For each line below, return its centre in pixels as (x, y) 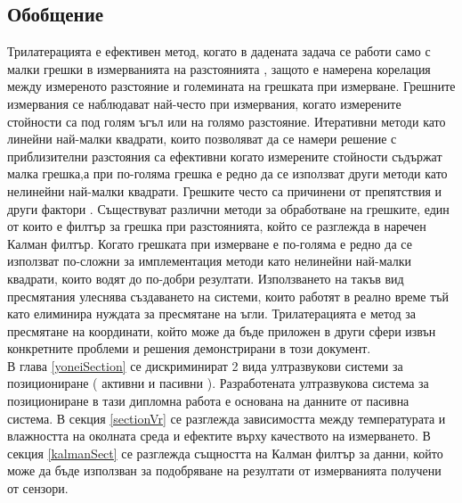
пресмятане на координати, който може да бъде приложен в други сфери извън (222, 330)
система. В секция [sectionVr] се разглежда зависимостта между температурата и (227, 418)
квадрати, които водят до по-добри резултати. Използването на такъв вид (206, 278)
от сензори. (38, 488)
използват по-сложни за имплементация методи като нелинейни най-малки (210, 261)
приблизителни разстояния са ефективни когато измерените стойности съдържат (225, 156)
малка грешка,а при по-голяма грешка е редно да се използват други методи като (227, 173)
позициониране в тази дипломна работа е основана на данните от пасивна (208, 401)
